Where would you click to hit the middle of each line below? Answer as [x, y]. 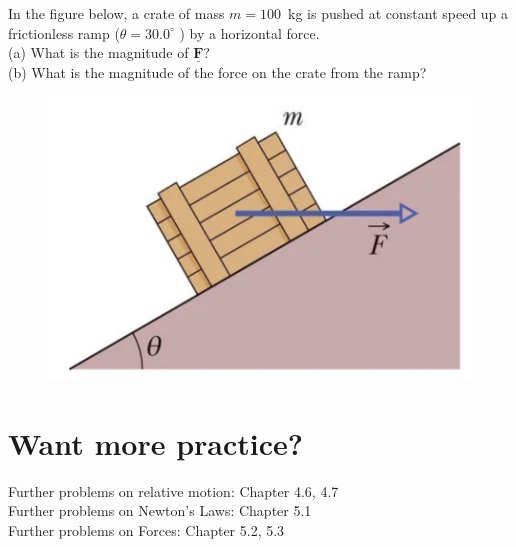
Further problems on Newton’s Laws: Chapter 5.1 [160, 510]
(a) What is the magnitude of [98, 52]
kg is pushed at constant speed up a [398, 13]
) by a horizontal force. [249, 32]
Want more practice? [156, 442]
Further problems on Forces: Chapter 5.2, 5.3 [146, 529]
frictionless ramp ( [64, 32]
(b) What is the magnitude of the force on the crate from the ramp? [217, 71]
